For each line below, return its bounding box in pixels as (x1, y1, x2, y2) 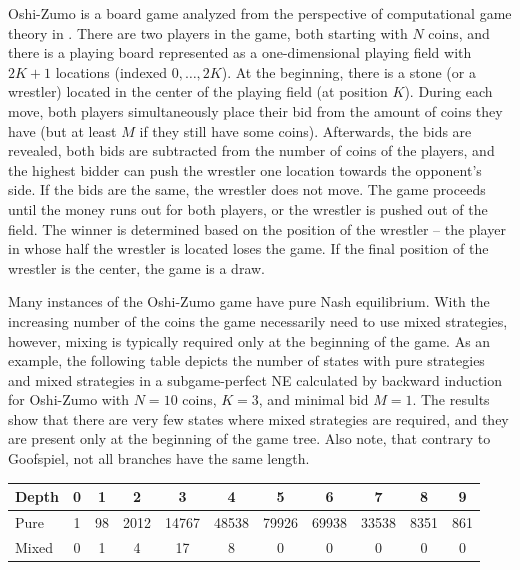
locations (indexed (55, 61, 167, 82)
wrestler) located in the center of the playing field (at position (8, 81, 388, 102)
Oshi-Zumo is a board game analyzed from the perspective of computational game (8, 3, 512, 23)
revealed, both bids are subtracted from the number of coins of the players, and (8, 140, 495, 161)
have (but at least (8, 120, 117, 141)
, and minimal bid (258, 389, 369, 410)
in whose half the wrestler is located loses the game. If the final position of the (8, 238, 489, 259)
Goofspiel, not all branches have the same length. (8, 448, 310, 469)
